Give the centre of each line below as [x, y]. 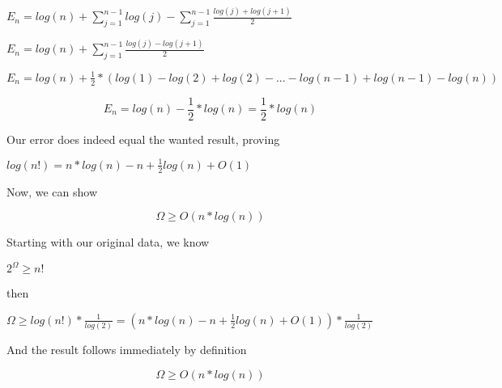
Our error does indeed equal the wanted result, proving [143, 139]
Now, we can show [52, 191]
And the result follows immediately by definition [127, 350]
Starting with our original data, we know [108, 242]
